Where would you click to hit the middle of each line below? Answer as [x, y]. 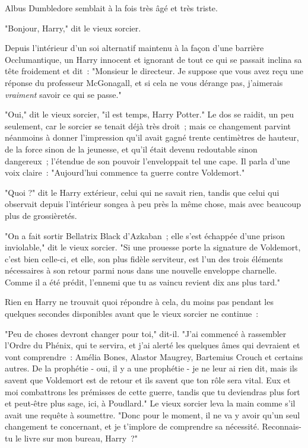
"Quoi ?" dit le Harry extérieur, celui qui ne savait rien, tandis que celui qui [142, 192]
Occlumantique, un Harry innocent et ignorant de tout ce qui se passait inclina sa [153, 59]
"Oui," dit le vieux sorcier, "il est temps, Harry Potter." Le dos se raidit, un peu [150, 114]
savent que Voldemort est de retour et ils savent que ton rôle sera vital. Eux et [148, 380]
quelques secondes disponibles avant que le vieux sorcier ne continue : [132, 314]
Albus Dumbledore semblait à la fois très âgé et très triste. [111, 8]
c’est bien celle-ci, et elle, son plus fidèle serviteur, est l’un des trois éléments [144, 258]
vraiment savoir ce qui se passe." [63, 94]
